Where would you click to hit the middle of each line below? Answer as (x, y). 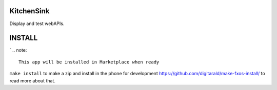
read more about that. (33, 81)
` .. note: (18, 50)
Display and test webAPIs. (37, 24)
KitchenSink (29, 11)
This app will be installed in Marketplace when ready (89, 62)
